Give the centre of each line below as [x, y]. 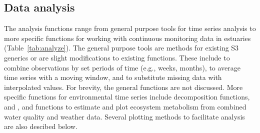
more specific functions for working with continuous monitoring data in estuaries [127, 38]
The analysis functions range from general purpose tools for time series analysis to [130, 28]
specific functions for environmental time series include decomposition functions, [127, 97]
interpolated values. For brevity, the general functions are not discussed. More [123, 87]
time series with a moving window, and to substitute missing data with [113, 77]
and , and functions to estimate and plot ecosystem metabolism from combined [125, 106]
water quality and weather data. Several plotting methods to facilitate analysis [124, 116]
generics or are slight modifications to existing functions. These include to [117, 57]
